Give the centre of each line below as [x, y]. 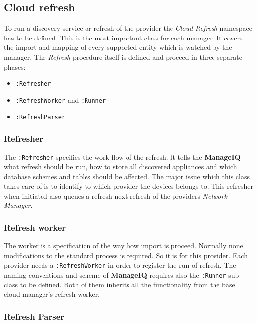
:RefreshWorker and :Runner [61, 100]
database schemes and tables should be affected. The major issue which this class [127, 176]
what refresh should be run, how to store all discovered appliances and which [121, 167]
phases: [15, 66]
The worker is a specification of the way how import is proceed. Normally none [124, 246]
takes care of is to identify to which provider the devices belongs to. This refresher [128, 186]
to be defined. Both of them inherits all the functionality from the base [128, 284]
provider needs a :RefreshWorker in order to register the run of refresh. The [120, 265]
